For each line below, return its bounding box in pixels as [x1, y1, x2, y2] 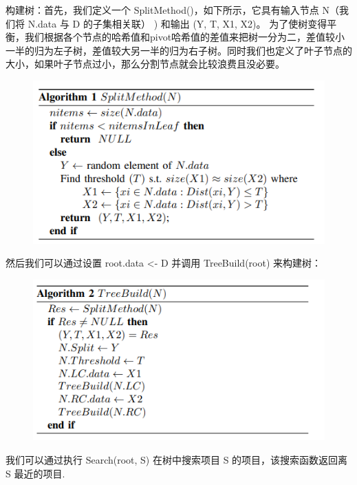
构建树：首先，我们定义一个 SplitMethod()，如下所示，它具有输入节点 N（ [6, 3, 339, 17]
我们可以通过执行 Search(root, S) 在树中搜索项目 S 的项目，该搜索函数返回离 [6, 453, 348, 467]
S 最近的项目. [6, 466, 65, 480]
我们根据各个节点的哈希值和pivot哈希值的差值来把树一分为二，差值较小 [24, 30, 345, 44]
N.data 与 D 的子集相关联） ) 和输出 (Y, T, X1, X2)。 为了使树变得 [28, 16, 327, 30]
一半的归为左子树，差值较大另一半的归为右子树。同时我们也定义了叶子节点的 [6, 43, 352, 57]
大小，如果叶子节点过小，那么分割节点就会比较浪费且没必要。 [6, 56, 285, 71]
